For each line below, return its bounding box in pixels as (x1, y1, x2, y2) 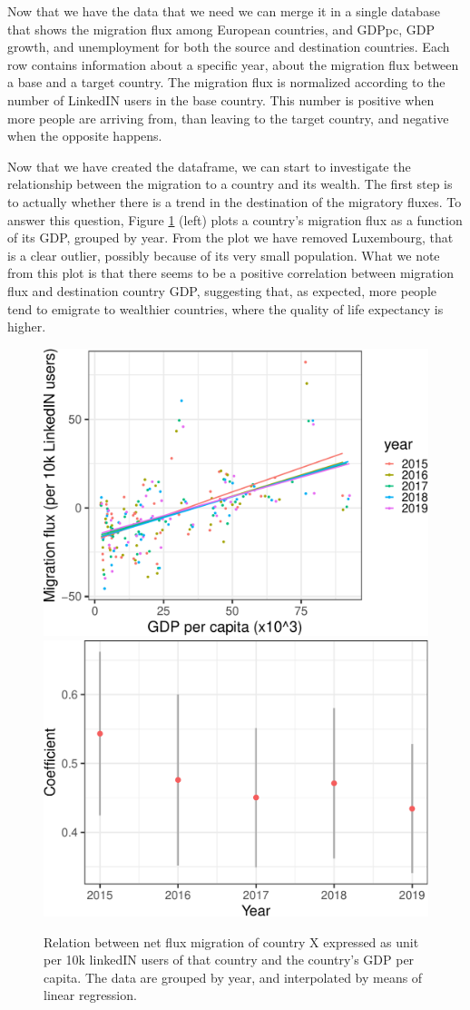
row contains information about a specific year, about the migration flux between (7, 54, 459, 74)
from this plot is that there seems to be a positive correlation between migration (7, 263, 455, 282)
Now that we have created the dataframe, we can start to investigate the (7, 156, 411, 175)
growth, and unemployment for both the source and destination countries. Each (7, 37, 450, 56)
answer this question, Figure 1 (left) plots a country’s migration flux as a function (7, 210, 463, 229)
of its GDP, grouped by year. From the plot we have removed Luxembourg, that (7, 228, 454, 247)
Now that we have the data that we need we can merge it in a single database (7, 2, 440, 20)
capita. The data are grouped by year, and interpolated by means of (44, 967, 423, 986)
